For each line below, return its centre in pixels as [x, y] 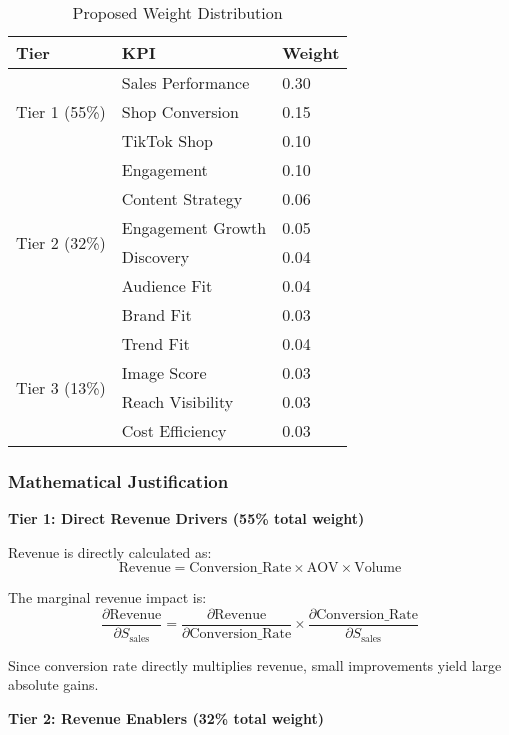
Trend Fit [155, 343]
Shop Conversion [180, 111]
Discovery [155, 256]
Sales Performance [185, 82]
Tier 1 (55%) [61, 111]
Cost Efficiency [174, 430]
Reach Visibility [177, 401]
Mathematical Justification [118, 480]
